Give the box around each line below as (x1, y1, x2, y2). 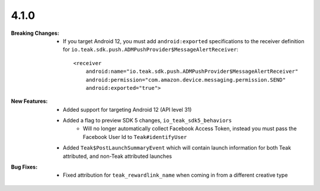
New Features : (11, 98, 48, 105)
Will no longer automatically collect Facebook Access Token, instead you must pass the (83, 125, 297, 132)
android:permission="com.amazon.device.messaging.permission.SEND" (85, 76, 286, 83)
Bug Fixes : (11, 163, 38, 171)
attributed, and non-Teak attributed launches (63, 153, 172, 160)
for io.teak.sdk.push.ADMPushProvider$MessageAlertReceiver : (63, 46, 239, 53)
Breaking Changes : (11, 30, 59, 37)
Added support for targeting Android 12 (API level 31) (63, 106, 192, 113)
